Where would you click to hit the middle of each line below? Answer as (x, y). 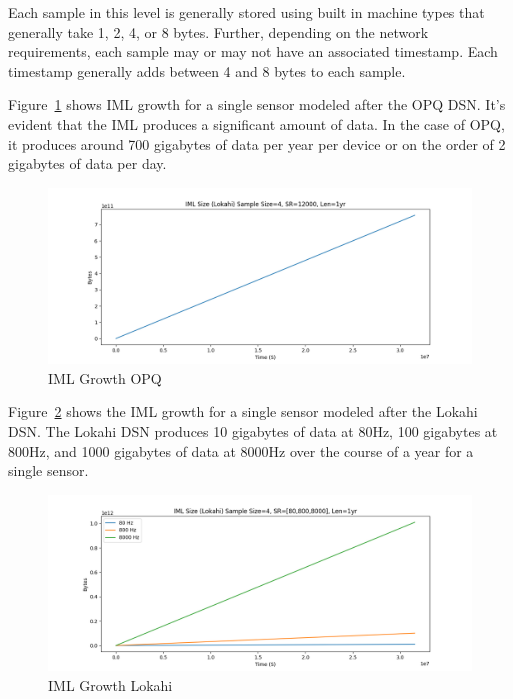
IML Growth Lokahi (110, 684)
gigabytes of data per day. (87, 163)
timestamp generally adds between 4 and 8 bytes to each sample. (207, 70)
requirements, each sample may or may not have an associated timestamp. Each (253, 51)
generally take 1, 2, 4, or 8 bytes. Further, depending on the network (218, 31)
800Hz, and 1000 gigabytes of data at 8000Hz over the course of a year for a (241, 450)
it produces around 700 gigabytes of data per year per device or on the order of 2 (257, 143)
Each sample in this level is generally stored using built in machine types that (246, 12)
